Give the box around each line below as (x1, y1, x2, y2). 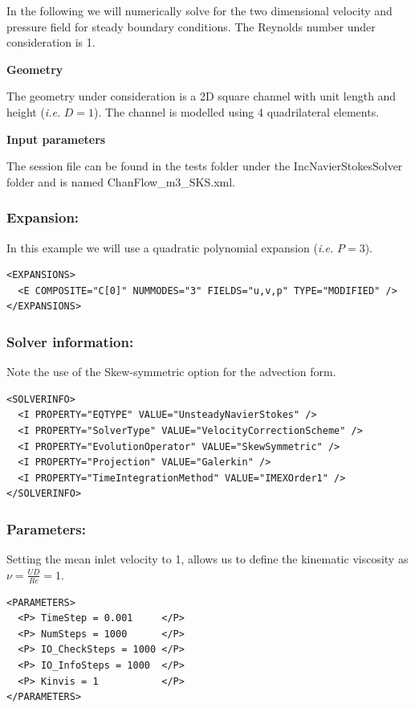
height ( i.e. (6, 103, 61, 120)
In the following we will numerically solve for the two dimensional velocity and (6, 2, 393, 18)
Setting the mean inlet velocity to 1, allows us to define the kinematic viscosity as (6, 550, 409, 567)
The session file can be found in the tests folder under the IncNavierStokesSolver (6, 158, 403, 174)
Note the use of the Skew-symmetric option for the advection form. (6, 363, 336, 380)
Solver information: (6, 331, 134, 351)
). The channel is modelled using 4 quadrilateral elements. (94, 103, 380, 120)
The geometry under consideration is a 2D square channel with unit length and (6, 88, 397, 104)
